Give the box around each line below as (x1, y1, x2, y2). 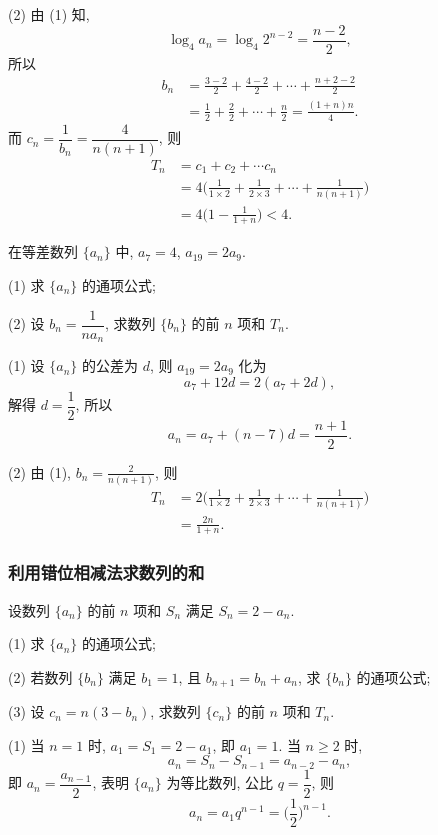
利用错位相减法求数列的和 (8, 560, 205, 585)
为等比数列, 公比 (166, 772, 273, 793)
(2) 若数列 (8, 666, 73, 687)
